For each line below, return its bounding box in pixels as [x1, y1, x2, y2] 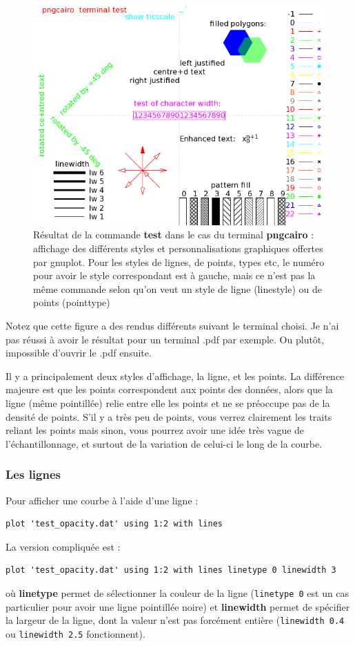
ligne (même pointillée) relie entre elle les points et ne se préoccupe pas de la [6, 395, 330, 410]
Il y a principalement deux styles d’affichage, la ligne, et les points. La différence [6, 368, 345, 383]
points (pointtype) [33, 295, 110, 310]
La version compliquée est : [6, 539, 121, 553]
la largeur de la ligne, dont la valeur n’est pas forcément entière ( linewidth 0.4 [6, 613, 345, 627]
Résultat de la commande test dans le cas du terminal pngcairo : [33, 227, 314, 242]
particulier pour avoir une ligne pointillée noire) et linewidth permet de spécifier [6, 599, 350, 614]
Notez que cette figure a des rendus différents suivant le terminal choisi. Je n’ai [6, 318, 339, 332]
